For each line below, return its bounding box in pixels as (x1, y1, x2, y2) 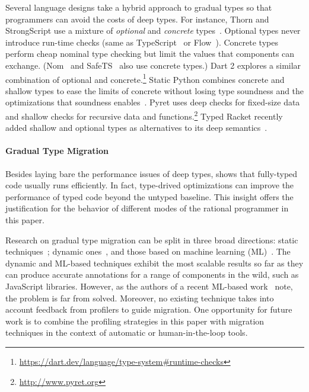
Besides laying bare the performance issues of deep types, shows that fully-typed (5, 167, 298, 179)
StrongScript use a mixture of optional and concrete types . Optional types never (5, 24, 301, 37)
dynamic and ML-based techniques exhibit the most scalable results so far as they (5, 256, 304, 269)
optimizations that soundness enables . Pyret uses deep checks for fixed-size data (5, 96, 300, 108)
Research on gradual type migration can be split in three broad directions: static (5, 233, 298, 246)
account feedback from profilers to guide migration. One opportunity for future (5, 303, 292, 316)
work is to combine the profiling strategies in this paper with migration (5, 314, 265, 327)
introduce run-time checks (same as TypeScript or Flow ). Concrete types (5, 36, 278, 48)
